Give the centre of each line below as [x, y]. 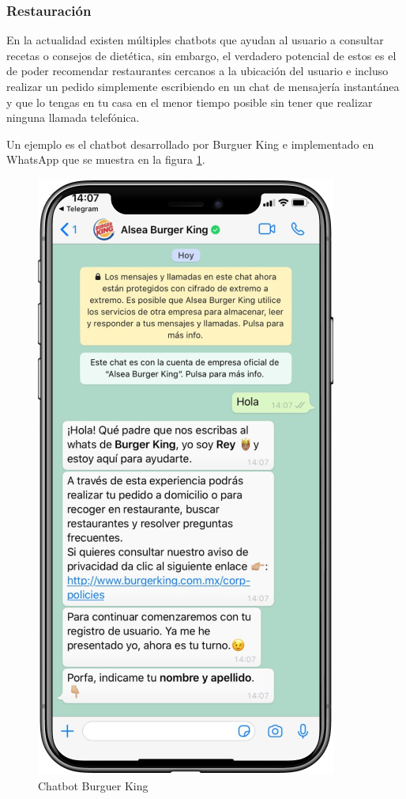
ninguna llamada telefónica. [73, 117]
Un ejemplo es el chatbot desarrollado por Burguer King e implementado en [190, 144]
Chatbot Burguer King [93, 785]
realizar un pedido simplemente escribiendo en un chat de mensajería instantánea [203, 86]
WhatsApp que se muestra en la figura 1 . [106, 159]
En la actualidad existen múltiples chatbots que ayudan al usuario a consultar [195, 40]
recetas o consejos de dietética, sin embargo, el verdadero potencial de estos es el [201, 55]
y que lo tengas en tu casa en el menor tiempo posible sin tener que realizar [190, 102]
